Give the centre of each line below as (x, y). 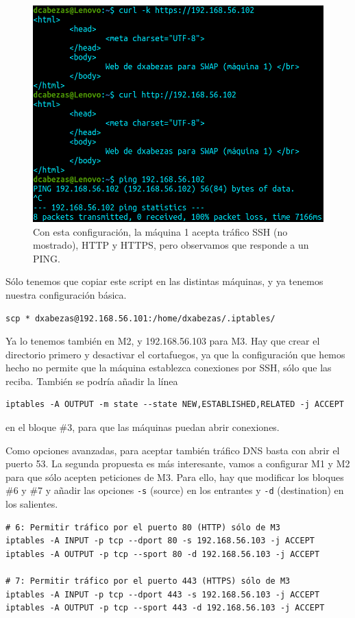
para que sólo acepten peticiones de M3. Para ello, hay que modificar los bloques (175, 477)
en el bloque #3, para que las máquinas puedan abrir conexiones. (143, 427)
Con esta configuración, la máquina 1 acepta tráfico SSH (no (160, 231)
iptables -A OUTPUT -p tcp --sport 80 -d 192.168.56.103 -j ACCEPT (163, 554)
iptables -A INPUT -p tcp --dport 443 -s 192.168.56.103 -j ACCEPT (163, 594)
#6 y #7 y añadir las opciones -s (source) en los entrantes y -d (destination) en (175, 490)
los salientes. (32, 504)
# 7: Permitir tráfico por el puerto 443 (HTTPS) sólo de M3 (148, 581)
